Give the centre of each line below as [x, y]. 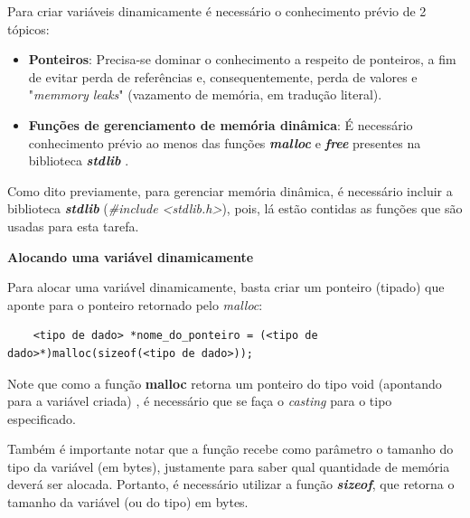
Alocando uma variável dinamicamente [131, 256]
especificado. [42, 418]
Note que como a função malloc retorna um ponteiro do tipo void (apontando [225, 383]
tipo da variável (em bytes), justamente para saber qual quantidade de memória [229, 466]
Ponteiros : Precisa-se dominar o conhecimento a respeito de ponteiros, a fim [242, 59]
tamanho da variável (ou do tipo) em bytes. [128, 502]
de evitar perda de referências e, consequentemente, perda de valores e [223, 76]
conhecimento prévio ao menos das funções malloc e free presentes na [225, 142]
